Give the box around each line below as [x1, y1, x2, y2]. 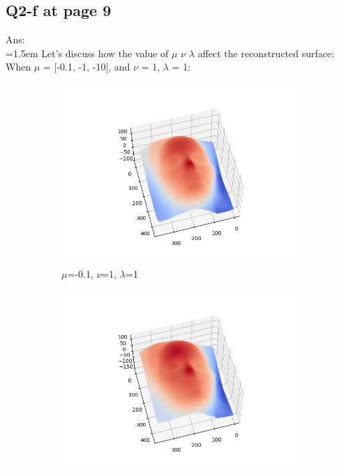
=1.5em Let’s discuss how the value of [6, 45, 169, 60]
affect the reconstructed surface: [197, 45, 335, 60]
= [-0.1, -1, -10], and [43, 59, 130, 74]
